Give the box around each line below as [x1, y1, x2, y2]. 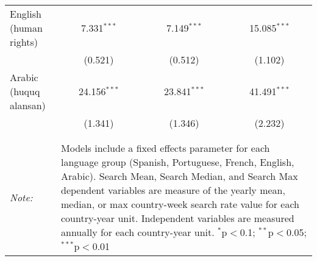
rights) [10, 35, 38, 49]
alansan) [10, 98, 46, 112]
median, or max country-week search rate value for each [61, 197, 299, 211]
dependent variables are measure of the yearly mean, [61, 183, 285, 197]
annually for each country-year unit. [61, 225, 215, 239]
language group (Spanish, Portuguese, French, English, [61, 155, 294, 169]
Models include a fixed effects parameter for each [61, 141, 270, 155]
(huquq [10, 84, 40, 98]
